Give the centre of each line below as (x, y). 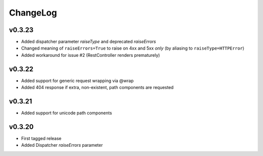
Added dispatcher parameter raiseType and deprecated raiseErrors (89, 42)
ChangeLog (33, 13)
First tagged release (41, 138)
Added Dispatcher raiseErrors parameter (62, 145)
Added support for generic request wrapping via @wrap (77, 81)
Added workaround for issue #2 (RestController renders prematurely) (91, 55)
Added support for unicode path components (66, 113)
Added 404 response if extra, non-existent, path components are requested (97, 87)
